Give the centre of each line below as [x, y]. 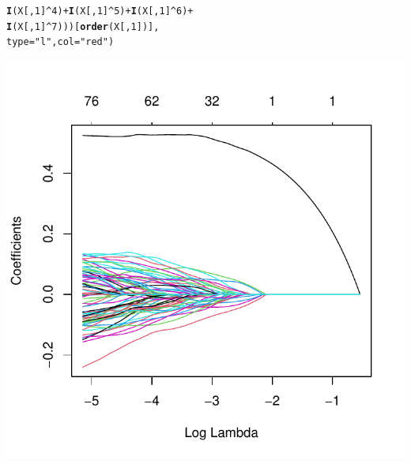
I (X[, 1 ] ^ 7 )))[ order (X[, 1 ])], [83, 26]
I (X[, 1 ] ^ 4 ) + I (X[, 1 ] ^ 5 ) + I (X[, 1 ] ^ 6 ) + [100, 11]
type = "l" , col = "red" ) [60, 42]
